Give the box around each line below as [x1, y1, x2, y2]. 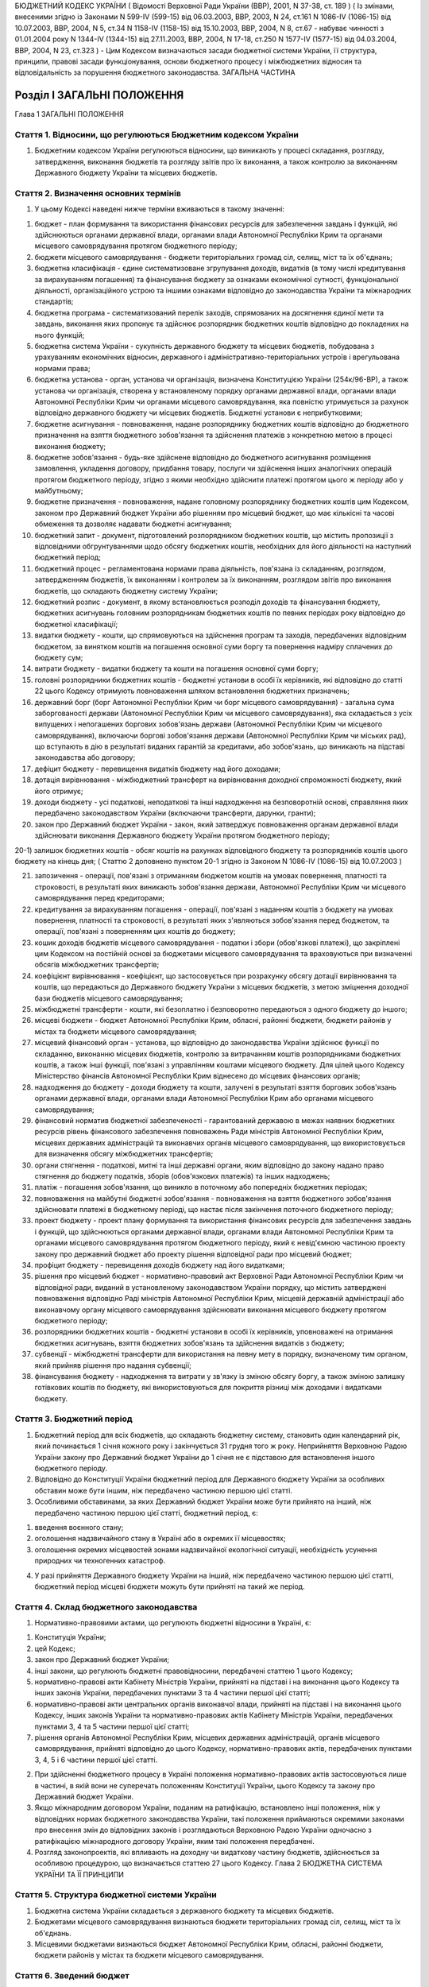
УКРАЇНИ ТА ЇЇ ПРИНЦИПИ [34, 1869, 125, 1879]
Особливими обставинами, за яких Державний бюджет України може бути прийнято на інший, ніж [34, 1497, 373, 1506]
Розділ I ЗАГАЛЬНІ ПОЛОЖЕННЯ [14, 88, 184, 103]
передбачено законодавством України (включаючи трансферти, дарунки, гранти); [34, 808, 316, 818]
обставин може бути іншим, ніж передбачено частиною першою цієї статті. [34, 1485, 293, 1495]
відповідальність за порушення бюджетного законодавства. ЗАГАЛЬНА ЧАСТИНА [14, 68, 296, 77]
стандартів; [34, 296, 74, 306]
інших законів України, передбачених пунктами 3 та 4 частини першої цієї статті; [34, 1688, 311, 1698]
